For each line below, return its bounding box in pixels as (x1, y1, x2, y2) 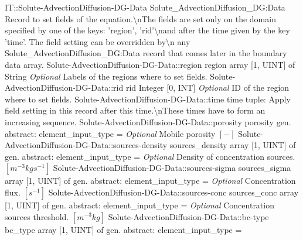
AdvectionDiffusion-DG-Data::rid (5, 81, 124, 94)
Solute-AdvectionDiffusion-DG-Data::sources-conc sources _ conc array (48, 186, 299, 198)
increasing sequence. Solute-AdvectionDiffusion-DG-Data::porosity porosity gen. (5, 115, 291, 128)
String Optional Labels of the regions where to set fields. (5, 70, 207, 82)
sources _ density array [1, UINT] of (169, 139, 296, 151)
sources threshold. (5, 210, 69, 222)
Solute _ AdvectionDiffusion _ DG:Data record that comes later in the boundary (5, 47, 287, 59)
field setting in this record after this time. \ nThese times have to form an (5, 104, 265, 116)
